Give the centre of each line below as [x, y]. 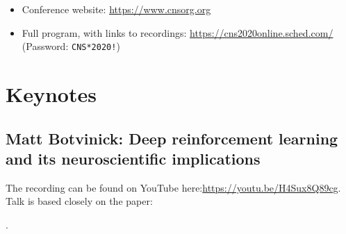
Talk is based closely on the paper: [79, 201]
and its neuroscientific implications [133, 158]
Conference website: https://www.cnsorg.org [116, 9]
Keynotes [51, 94]
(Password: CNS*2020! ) [71, 46]
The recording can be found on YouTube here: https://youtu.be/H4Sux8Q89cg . [173, 187]
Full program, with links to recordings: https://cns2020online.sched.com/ [178, 32]
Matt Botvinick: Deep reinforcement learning [172, 138]
